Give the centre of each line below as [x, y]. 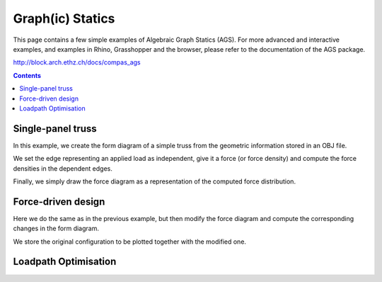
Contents [27, 75]
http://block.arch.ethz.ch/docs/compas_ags [77, 62]
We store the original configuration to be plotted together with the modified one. [130, 242]
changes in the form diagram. [56, 229]
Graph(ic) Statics [64, 18]
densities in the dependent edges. [63, 168]
